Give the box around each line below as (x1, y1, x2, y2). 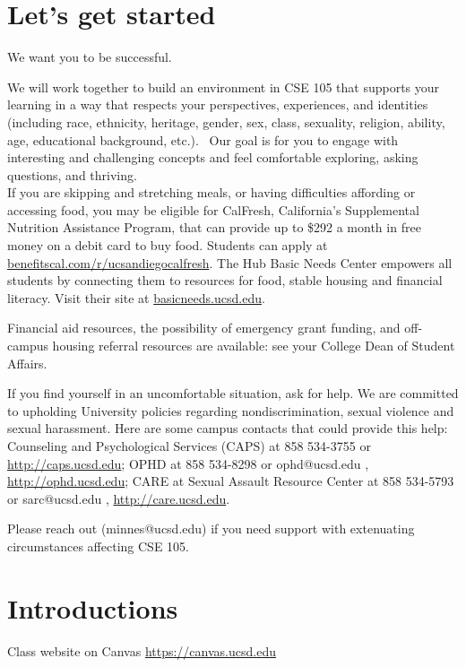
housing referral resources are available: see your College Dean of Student (52, 336, 455, 355)
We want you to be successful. (7, 48, 172, 66)
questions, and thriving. (7, 165, 137, 184)
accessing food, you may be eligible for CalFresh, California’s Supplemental (7, 200, 419, 219)
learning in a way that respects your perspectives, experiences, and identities (7, 95, 428, 114)
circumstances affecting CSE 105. (7, 536, 189, 555)
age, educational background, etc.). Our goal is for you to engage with (7, 130, 399, 149)
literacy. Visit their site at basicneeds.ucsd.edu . (7, 288, 265, 307)
